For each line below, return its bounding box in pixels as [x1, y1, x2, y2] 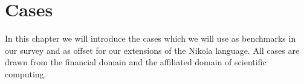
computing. [5, 67, 47, 80]
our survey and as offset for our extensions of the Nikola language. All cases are [5, 44, 300, 56]
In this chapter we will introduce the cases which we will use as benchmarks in [5, 32, 296, 45]
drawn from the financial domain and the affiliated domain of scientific [5, 56, 267, 68]
